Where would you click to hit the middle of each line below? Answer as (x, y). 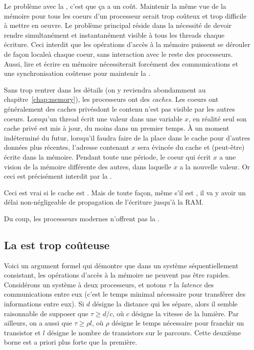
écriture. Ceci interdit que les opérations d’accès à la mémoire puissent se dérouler (127, 44)
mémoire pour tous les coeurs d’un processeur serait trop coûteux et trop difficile (125, 15)
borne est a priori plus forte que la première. (71, 342)
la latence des (194, 284)
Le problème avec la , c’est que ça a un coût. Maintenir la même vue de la (115, 6)
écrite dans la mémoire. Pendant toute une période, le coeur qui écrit (107, 156)
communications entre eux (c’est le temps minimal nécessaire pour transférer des (125, 294)
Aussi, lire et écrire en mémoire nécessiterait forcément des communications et (121, 63)
